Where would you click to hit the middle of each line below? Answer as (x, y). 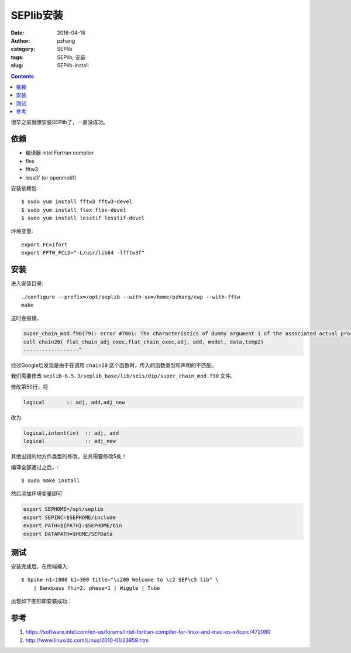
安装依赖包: (25, 188)
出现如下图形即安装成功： (42, 601)
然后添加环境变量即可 (37, 494)
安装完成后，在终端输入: (40, 566)
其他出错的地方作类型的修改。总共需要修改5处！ (69, 456)
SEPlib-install (73, 66)
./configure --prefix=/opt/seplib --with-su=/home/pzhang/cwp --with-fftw (131, 297)
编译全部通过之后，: (35, 467)
